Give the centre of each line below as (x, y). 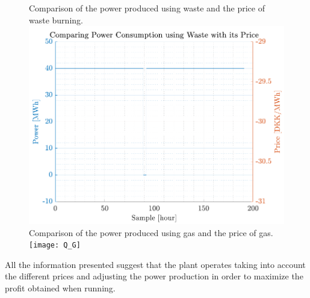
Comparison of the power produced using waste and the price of (147, 8)
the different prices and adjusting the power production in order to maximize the (154, 276)
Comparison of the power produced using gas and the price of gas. (151, 232)
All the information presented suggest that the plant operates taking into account (155, 264)
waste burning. (56, 20)
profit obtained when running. (60, 287)
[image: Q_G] (55, 245)
